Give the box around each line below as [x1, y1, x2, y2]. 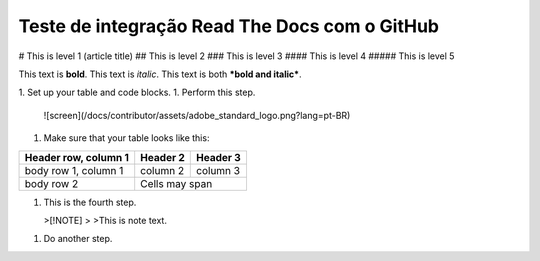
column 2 [140, 163, 185, 177]
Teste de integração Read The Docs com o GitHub [18, 15, 440, 37]
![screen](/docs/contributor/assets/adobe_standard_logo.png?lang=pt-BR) [43, 109, 351, 121]
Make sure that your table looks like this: [43, 132, 210, 144]
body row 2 [24, 176, 79, 190]
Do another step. [43, 233, 113, 245]
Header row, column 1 [24, 150, 130, 164]
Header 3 [196, 150, 242, 164]
